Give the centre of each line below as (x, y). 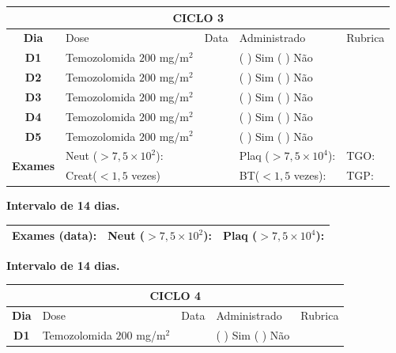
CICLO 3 (198, 17)
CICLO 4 (175, 295)
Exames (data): (55, 235)
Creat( (81, 175)
